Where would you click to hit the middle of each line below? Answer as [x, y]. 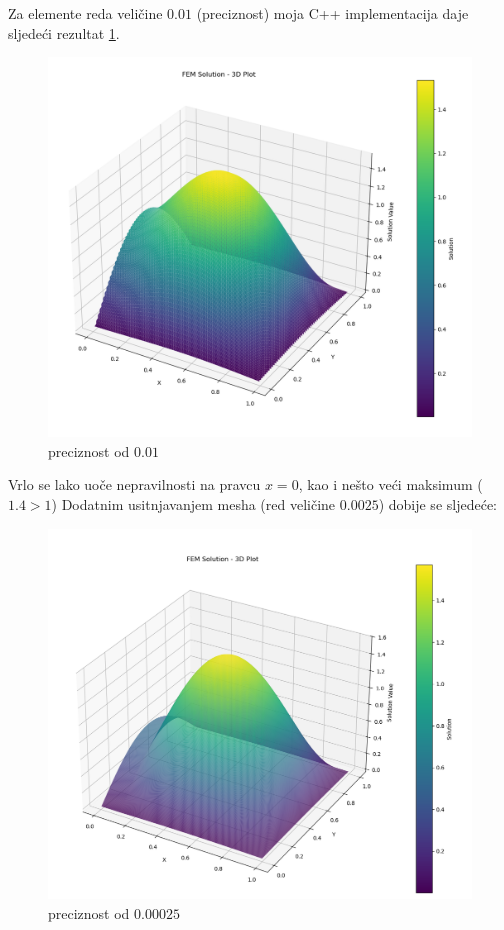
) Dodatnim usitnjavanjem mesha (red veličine [193, 504]
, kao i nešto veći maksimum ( [390, 484]
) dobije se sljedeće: [437, 504]
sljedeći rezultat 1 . [64, 32]
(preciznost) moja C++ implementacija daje [332, 13]
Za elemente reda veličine [85, 13]
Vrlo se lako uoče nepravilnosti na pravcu [134, 484]
